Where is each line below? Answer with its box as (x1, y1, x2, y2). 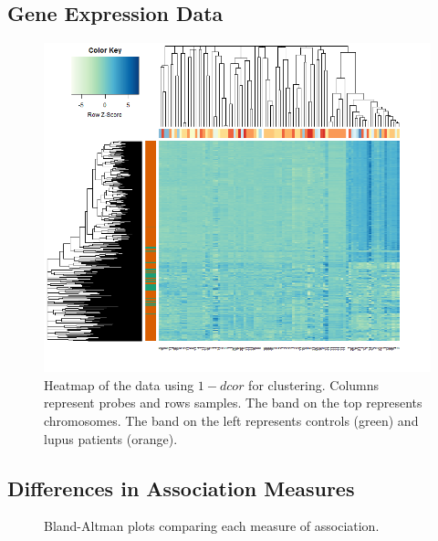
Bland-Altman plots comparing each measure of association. (44, 516, 380, 536)
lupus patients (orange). (44, 429, 178, 448)
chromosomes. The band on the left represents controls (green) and (44, 411, 419, 430)
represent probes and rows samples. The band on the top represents (44, 393, 422, 412)
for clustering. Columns (248, 375, 380, 394)
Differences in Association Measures (7, 473, 355, 502)
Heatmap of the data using (44, 375, 194, 394)
